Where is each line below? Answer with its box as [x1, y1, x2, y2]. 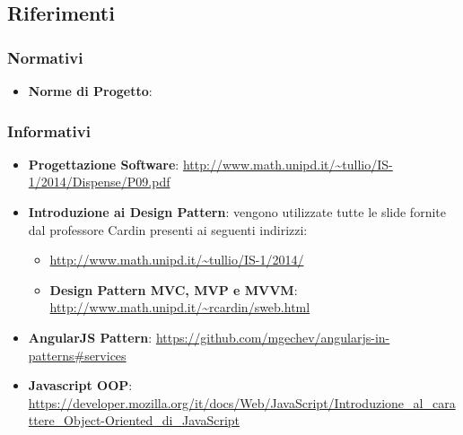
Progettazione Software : [28, 154, 179, 173]
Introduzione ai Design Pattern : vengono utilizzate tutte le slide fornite [28, 203, 446, 221]
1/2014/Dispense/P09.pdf [28, 172, 170, 191]
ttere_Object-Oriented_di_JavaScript [28, 411, 240, 430]
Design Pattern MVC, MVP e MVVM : [49, 280, 298, 299]
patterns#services [28, 345, 127, 364]
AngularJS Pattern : [28, 327, 153, 346]
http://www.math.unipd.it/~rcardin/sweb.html [49, 298, 310, 317]
